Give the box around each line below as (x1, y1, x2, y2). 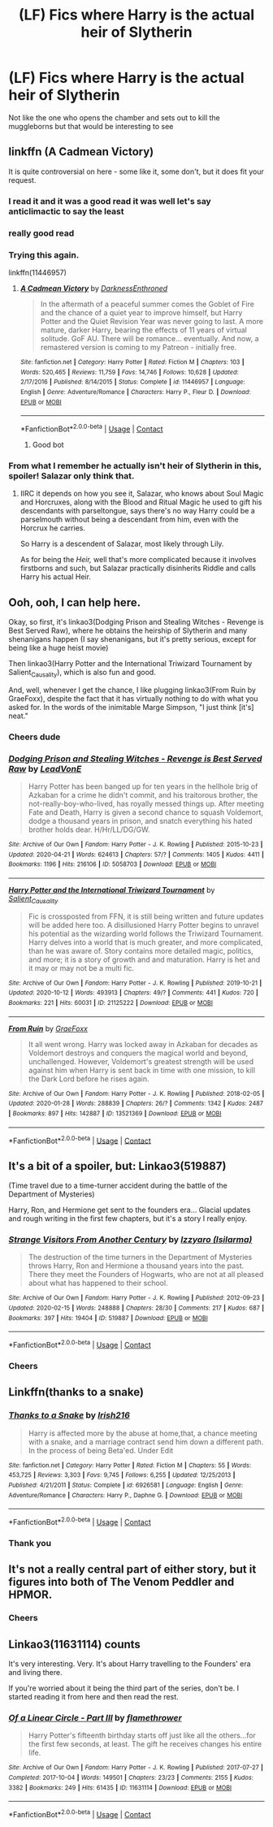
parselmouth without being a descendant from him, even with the (19, 514, 239, 525)
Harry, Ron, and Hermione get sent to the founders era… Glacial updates (8, 1205, 251, 1215)
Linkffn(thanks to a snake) (8, 1385, 145, 1399)
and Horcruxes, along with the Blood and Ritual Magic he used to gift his (19, 497, 262, 507)
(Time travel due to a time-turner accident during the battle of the (8, 1180, 227, 1191)
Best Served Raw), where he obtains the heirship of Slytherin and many (8, 626, 248, 635)
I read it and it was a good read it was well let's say (8, 195, 211, 206)
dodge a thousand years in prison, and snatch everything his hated (28, 816, 253, 825)
